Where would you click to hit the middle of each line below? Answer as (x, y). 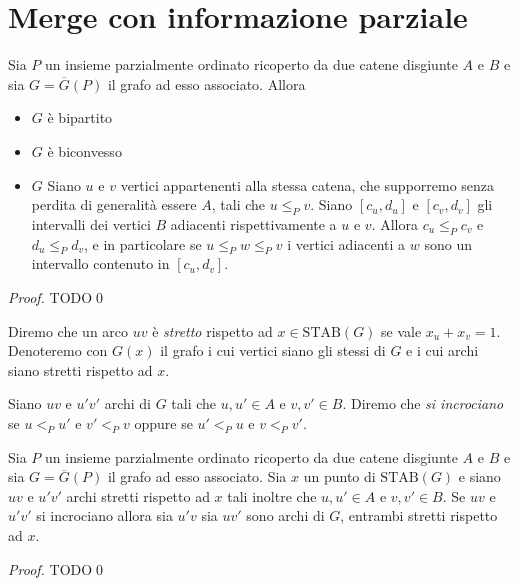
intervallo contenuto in (100, 263)
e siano (479, 476)
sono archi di (285, 515)
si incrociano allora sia (104, 515)
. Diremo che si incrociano (423, 403)
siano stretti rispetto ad (80, 369)
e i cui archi (442, 350)
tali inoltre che (272, 495)
